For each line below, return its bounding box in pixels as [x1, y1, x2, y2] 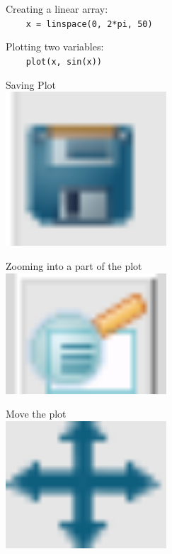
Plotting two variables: [6, 39, 104, 54]
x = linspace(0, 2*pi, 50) [25, 18, 153, 29]
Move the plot [6, 406, 67, 421]
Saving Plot [6, 77, 56, 92]
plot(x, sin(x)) [25, 56, 103, 67]
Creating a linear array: [6, 1, 108, 16]
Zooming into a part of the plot [6, 259, 142, 273]
